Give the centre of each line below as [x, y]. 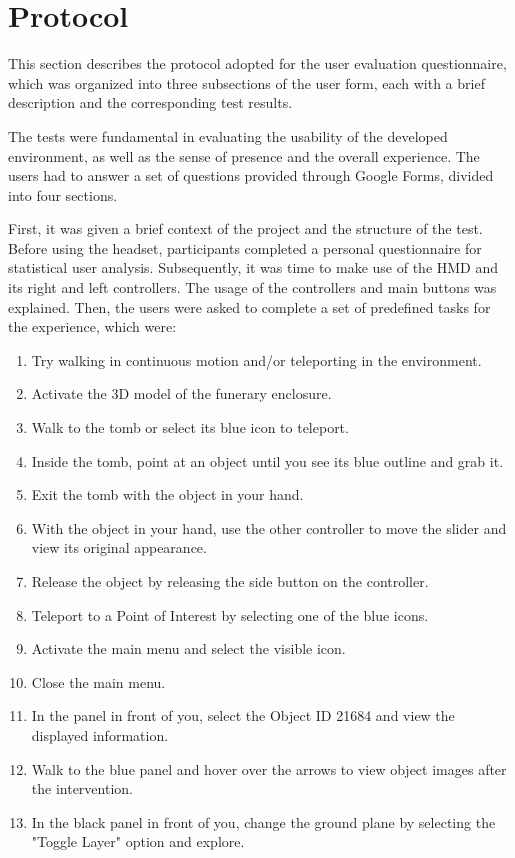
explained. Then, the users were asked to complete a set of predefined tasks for [249, 306]
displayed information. [100, 734]
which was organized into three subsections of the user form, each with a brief [246, 82]
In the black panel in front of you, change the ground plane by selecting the [263, 821]
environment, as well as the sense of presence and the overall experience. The [244, 155]
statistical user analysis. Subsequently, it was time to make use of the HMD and [253, 267]
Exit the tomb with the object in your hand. [167, 494]
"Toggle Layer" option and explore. [138, 841]
